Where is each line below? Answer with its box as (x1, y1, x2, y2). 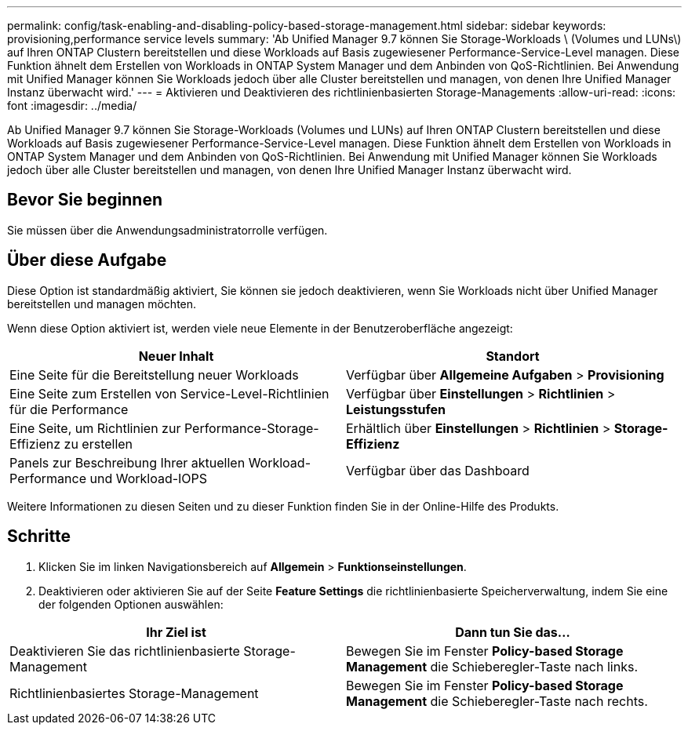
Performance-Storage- (184, 420, 319, 436)
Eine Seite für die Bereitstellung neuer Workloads (9, 366, 299, 383)
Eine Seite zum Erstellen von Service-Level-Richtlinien (9, 385, 329, 402)
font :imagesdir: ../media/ (7, 99, 137, 112)
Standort (486, 347, 540, 364)
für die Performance (9, 401, 129, 417)
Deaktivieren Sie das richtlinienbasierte (9, 642, 240, 659)
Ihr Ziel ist (146, 624, 206, 640)
